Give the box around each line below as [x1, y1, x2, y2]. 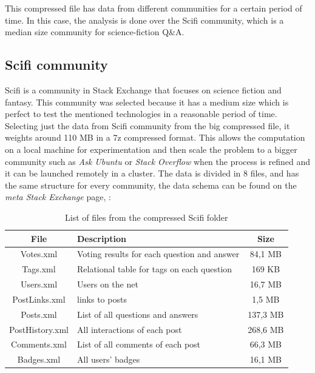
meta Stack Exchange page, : [5, 190, 111, 203]
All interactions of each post [77, 323, 182, 335]
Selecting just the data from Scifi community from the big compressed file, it [5, 119, 290, 132]
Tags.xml [22, 263, 56, 275]
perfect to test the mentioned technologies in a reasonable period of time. [5, 107, 277, 120]
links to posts [77, 292, 127, 305]
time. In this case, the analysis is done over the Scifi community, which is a [5, 13, 284, 26]
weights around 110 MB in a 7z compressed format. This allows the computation [5, 131, 305, 144]
